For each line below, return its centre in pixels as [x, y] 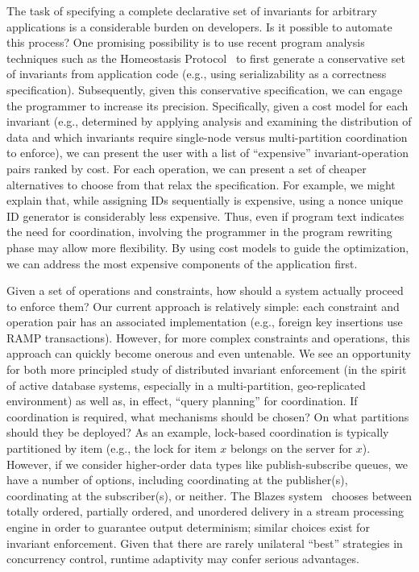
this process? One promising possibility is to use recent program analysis [186, 42]
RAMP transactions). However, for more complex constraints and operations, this [208, 337]
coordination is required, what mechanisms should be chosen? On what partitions [208, 416]
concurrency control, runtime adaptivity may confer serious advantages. [183, 559]
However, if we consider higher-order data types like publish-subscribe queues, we [207, 464]
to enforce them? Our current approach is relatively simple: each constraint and [203, 306]
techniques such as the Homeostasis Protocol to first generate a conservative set [206, 58]
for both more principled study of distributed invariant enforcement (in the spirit [207, 369]
